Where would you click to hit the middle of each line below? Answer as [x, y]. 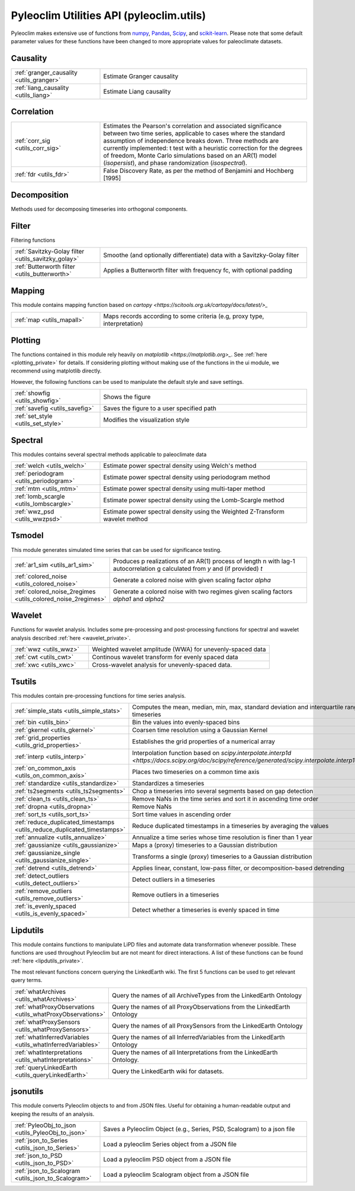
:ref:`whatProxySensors [47, 1022]
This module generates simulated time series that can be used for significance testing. [116, 550]
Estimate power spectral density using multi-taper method [184, 489]
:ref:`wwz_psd [34, 512]
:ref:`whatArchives [40, 991]
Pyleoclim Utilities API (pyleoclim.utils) [109, 15]
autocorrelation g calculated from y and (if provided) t [188, 569]
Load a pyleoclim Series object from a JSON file [170, 1144]
